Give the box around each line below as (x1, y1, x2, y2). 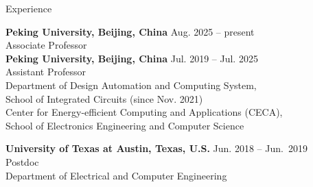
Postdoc (5, 154, 39, 169)
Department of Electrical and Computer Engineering (5, 168, 227, 182)
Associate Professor (5, 38, 87, 52)
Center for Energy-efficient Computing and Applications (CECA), (5, 105, 283, 119)
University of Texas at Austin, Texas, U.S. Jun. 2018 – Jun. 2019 (5, 141, 308, 155)
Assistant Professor (5, 64, 86, 79)
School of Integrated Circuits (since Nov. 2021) (5, 91, 203, 105)
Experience (5, 1, 52, 15)
